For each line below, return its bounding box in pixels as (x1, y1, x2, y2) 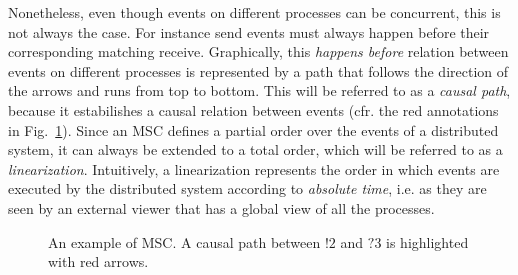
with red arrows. (48, 251, 149, 272)
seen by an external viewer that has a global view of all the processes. (8, 197, 435, 218)
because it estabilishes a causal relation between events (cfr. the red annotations (8, 99, 499, 120)
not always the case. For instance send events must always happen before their (8, 21, 490, 42)
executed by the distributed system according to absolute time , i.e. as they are (8, 178, 487, 199)
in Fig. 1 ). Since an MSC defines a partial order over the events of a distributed (8, 119, 499, 140)
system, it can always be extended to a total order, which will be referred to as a (8, 139, 503, 160)
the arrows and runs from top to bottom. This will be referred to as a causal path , (8, 80, 511, 101)
